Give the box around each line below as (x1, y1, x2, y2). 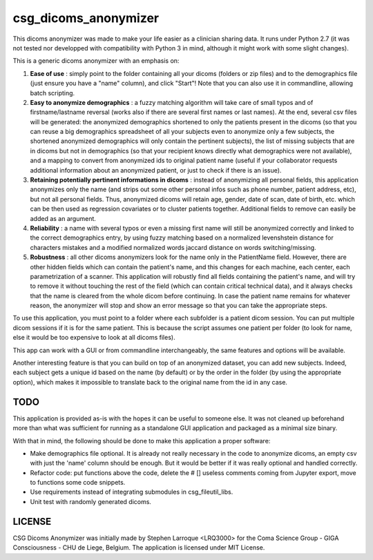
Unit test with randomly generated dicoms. (30, 497, 152, 505)
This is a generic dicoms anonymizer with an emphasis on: (12, 57, 180, 65)
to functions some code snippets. (30, 479, 126, 487)
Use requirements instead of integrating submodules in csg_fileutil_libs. (30, 487, 233, 496)
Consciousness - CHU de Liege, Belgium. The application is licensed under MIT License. (12, 543, 265, 552)
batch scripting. (30, 88, 75, 97)
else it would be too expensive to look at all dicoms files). (12, 334, 175, 342)
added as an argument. (30, 214, 97, 222)
